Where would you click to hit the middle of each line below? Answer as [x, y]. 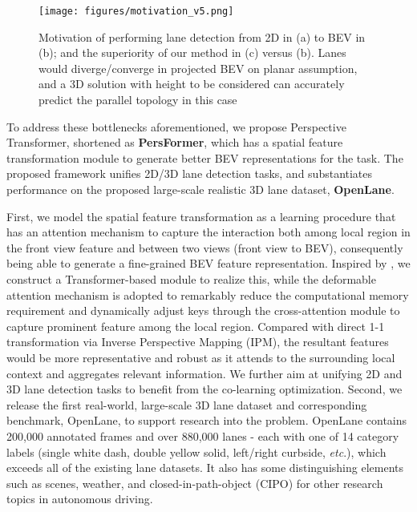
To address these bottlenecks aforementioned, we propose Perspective [176, 126]
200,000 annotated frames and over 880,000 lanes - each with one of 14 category [203, 435]
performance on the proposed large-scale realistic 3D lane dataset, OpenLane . [200, 189]
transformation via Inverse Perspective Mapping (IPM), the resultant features [198, 342]
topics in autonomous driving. [80, 499]
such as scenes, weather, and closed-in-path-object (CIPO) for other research [195, 483]
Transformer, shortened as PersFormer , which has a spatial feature [175, 142]
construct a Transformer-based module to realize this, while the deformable [191, 278]
